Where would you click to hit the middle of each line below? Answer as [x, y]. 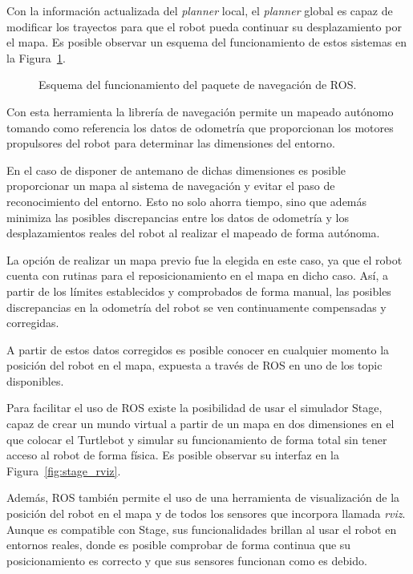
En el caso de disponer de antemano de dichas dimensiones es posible [176, 170]
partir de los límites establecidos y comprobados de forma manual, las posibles [199, 291]
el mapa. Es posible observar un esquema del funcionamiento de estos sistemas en [207, 42]
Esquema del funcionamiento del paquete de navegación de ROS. [198, 85]
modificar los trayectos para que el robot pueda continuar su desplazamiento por [204, 26]
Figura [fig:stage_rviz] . [64, 470]
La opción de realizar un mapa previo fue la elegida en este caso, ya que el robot [204, 259]
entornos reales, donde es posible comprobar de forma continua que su [179, 545]
